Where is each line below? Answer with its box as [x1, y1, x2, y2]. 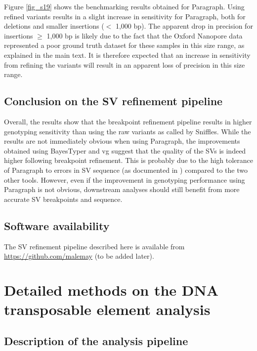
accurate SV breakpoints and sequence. [4, 194, 123, 204]
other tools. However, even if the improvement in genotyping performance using [4, 174, 245, 185]
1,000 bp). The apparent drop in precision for [115, 21, 253, 31]
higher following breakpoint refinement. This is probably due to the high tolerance [4, 155, 254, 165]
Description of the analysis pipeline [4, 333, 188, 348]
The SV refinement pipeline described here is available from [4, 241, 185, 251]
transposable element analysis [4, 299, 211, 319]
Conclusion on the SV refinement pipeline [4, 93, 223, 109]
